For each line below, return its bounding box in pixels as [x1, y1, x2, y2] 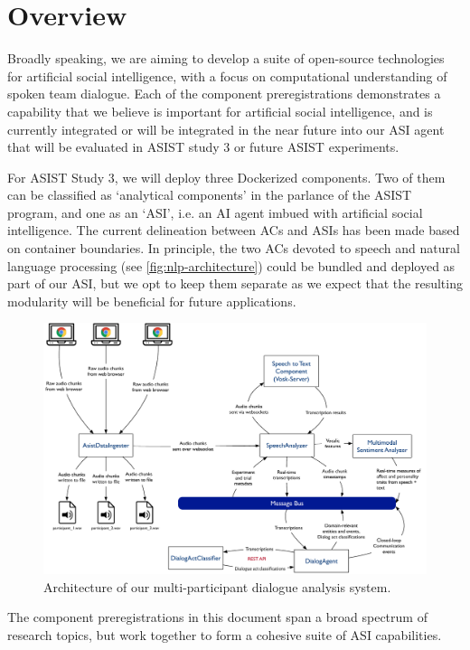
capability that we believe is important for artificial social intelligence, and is [7, 101, 433, 120]
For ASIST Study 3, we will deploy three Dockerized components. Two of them [7, 167, 446, 186]
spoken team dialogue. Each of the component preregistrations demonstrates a [7, 84, 441, 103]
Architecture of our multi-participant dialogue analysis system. [43, 577, 391, 596]
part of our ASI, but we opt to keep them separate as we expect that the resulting [7, 274, 463, 293]
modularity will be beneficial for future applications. [7, 291, 296, 310]
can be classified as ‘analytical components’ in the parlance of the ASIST [7, 185, 412, 204]
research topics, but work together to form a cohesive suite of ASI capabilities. [7, 626, 442, 645]
